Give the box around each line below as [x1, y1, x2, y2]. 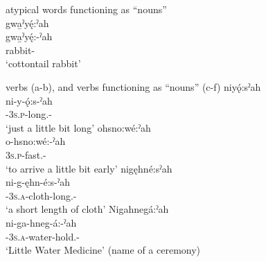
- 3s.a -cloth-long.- [6, 188, 77, 202]
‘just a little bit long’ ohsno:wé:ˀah [6, 120, 151, 134]
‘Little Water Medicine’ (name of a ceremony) [6, 243, 201, 257]
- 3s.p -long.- [6, 107, 52, 121]
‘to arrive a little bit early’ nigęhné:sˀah [6, 161, 172, 175]
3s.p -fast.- [6, 147, 46, 161]
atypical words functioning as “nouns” [6, 2, 167, 16]
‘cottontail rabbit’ [6, 56, 81, 71]
